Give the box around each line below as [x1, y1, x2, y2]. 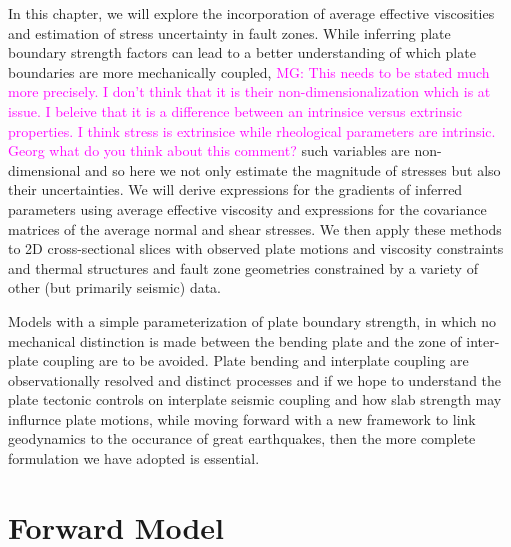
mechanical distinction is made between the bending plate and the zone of [8, 330, 462, 351]
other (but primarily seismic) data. [8, 277, 222, 298]
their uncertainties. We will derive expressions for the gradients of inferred [8, 179, 463, 200]
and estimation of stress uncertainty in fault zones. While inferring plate [8, 22, 451, 43]
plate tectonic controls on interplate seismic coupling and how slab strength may [8, 389, 502, 410]
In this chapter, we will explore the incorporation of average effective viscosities [8, 3, 495, 23]
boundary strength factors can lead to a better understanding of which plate [8, 42, 476, 63]
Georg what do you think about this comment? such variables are [8, 140, 410, 161]
